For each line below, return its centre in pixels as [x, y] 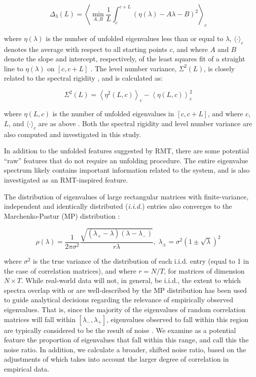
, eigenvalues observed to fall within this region [177, 319]
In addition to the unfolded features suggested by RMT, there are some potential [127, 151]
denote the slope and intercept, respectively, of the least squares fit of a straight [125, 59]
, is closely [219, 68]
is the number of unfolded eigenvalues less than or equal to [134, 38]
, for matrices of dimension [204, 270]
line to [14, 68]
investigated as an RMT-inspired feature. [66, 180]
